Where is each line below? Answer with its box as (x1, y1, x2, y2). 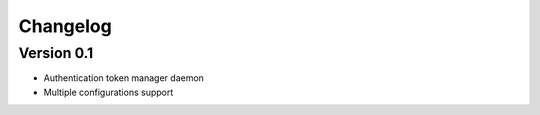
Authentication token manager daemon (43, 72, 205, 84)
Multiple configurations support (43, 86, 174, 98)
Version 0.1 (18, 44, 94, 62)
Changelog (18, 15, 112, 37)
